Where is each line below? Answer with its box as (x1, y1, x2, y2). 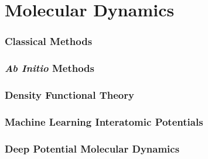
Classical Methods (5, 34, 93, 49)
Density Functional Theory (5, 87, 134, 102)
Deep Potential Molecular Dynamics (5, 141, 180, 155)
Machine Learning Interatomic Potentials (5, 114, 203, 129)
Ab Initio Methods (5, 61, 94, 75)
